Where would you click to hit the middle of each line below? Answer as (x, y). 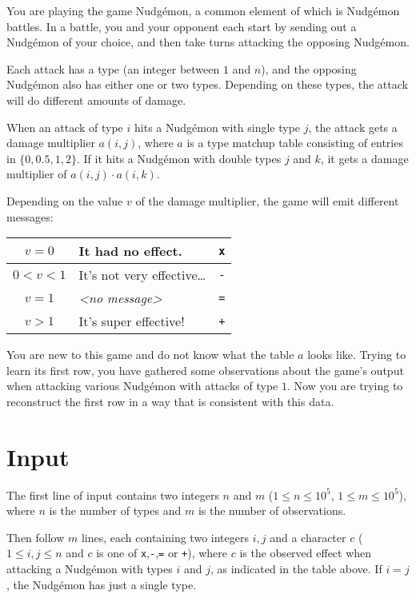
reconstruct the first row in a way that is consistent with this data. (170, 401)
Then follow (36, 537)
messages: (30, 216)
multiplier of (37, 174)
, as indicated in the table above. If (296, 569)
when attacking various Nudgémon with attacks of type (142, 386)
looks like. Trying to (357, 355)
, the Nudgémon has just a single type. (102, 584)
